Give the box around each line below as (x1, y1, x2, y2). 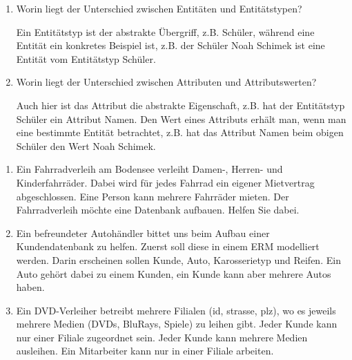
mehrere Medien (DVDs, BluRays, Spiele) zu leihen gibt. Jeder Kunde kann (16, 316, 338, 331)
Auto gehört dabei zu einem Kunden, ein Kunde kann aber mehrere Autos (16, 266, 331, 281)
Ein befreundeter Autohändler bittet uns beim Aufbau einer (16, 225, 270, 240)
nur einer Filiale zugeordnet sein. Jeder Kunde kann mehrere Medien (16, 330, 308, 344)
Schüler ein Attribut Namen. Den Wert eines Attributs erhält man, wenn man (16, 111, 346, 126)
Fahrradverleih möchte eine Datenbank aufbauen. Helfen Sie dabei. (16, 202, 300, 217)
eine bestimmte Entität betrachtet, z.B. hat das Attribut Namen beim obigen (16, 125, 344, 140)
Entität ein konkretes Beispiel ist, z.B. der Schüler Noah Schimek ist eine (16, 38, 325, 53)
